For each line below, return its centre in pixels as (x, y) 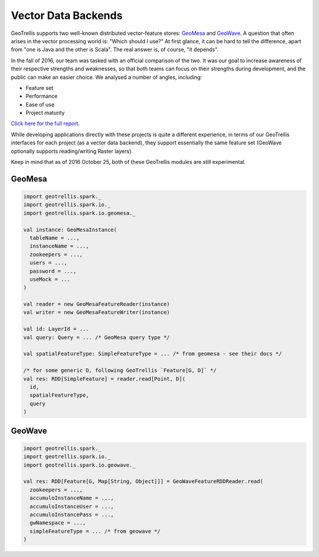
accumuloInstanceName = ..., (72, 498)
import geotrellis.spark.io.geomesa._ (79, 213)
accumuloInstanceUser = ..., (72, 506)
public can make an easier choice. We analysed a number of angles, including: (106, 77)
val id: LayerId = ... (56, 329)
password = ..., (53, 271)
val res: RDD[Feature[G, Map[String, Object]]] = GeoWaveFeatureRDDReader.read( (143, 482)
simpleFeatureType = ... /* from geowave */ (95, 531)
